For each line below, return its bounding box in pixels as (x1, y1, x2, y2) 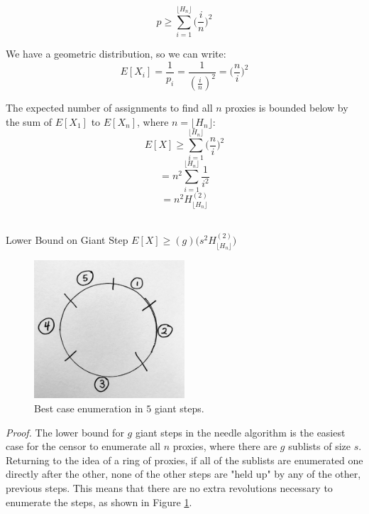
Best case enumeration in (34, 401, 143, 416)
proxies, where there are (172, 439, 277, 454)
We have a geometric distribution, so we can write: (6, 46, 226, 61)
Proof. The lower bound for (6, 424, 124, 439)
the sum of (6, 114, 53, 129)
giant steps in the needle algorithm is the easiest (135, 424, 346, 439)
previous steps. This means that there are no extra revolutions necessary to (6, 481, 333, 495)
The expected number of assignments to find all (6, 100, 213, 115)
